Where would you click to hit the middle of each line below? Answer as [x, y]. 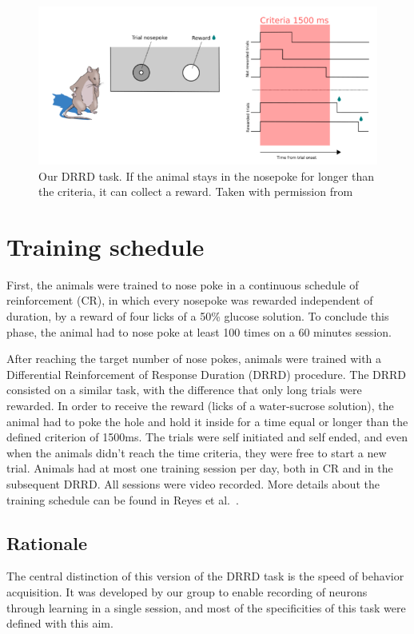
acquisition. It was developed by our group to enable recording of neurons [187, 591]
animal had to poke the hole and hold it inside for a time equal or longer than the [207, 421]
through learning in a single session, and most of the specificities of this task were [206, 607]
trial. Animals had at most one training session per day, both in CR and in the [200, 468]
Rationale [47, 542]
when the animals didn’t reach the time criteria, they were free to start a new [197, 452]
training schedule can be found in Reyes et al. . [123, 499]
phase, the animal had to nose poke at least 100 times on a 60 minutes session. [199, 331]
